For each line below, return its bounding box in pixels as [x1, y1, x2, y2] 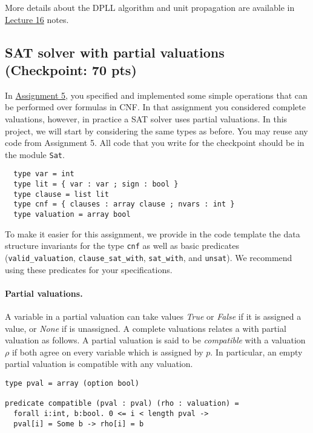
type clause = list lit [13, 190, 109, 199]
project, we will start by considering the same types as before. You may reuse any [5, 124, 308, 137]
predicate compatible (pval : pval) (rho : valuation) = [5, 399, 239, 408]
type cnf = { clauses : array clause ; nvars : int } [13, 200, 235, 209]
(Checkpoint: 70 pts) [5, 60, 137, 79]
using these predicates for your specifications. [5, 263, 173, 276]
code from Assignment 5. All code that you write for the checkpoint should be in [5, 136, 305, 149]
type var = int [13, 170, 74, 179]
